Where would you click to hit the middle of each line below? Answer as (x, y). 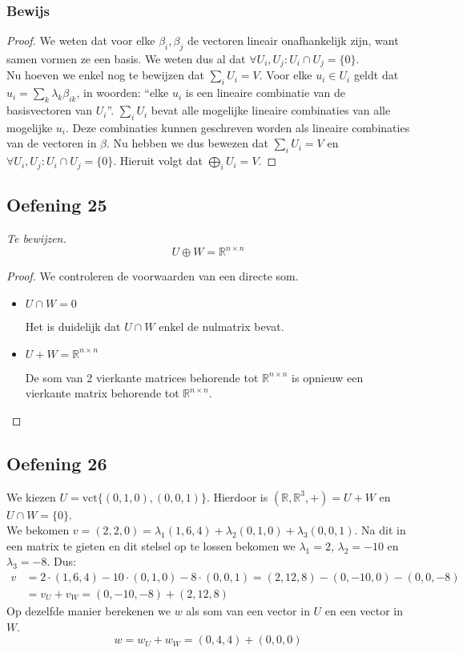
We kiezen (31, 496)
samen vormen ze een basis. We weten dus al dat (126, 59)
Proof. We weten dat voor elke (81, 40)
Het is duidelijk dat (73, 326)
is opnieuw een (328, 377)
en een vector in (364, 610)
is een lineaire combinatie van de (265, 93)
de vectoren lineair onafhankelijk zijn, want (293, 40)
